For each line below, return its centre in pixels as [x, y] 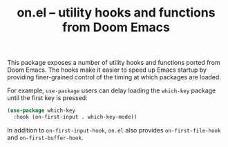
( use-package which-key [41, 111]
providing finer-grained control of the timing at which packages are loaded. [114, 77]
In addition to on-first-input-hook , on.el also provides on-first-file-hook [114, 130]
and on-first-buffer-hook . [45, 137]
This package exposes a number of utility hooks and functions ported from [114, 63]
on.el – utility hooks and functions [116, 13]
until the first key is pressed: [47, 98]
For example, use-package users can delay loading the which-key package [112, 90]
